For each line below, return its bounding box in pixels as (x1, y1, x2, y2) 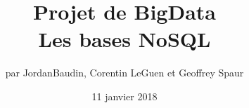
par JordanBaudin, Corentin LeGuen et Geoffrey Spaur (5, 65, 244, 80)
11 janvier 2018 (91, 88, 158, 103)
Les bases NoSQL (38, 25, 211, 53)
